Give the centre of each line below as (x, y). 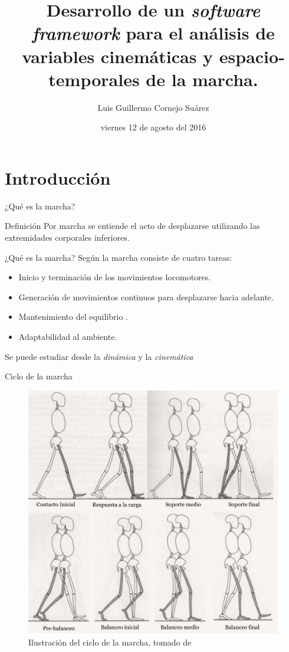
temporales (94, 79)
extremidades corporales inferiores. (67, 237)
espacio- (252, 56)
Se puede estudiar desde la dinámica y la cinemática (99, 356)
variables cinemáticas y (118, 56)
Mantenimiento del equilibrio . (73, 317)
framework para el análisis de (153, 33)
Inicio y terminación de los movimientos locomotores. (115, 277)
